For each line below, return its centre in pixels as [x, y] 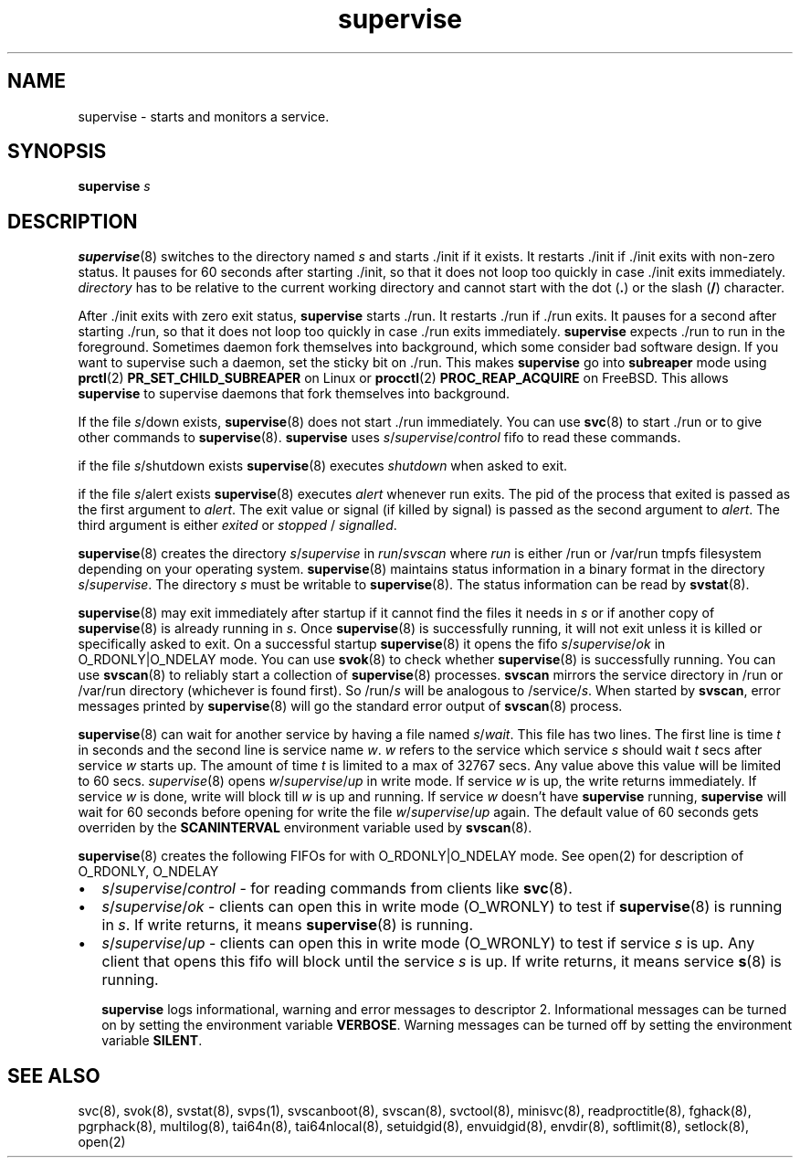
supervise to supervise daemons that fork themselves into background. [294, 394]
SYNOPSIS [57, 152]
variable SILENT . [152, 1041]
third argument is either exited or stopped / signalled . [237, 525]
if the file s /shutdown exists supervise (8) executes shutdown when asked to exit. [323, 466]
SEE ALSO [54, 1075]
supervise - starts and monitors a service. [204, 116]
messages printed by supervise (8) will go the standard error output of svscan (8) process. [350, 706]
